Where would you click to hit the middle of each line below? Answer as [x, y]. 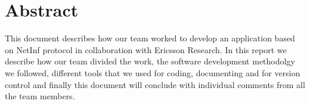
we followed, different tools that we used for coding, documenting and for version [153, 72]
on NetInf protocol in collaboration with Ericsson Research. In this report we [146, 49]
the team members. [40, 96]
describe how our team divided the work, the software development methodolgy [150, 61]
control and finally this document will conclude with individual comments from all [155, 84]
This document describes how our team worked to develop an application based [150, 38]
